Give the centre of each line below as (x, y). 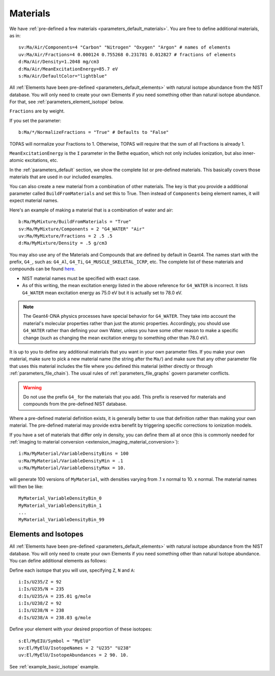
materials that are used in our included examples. (61, 177)
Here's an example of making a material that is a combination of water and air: (91, 210)
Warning (32, 387)
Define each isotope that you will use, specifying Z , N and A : (72, 570)
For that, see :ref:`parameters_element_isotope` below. (67, 102)
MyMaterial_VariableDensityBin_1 (60, 505)
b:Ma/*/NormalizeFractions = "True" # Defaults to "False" (94, 132)
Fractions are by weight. (37, 111)
